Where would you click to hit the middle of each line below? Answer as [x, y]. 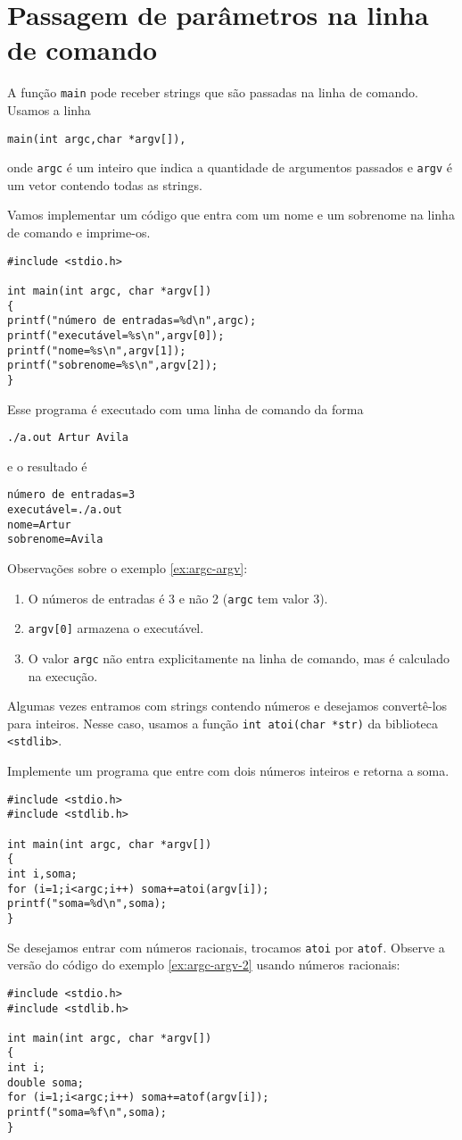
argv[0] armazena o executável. [116, 628]
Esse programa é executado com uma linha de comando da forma [186, 408]
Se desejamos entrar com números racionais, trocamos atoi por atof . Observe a [226, 947]
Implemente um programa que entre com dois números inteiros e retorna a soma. [228, 771]
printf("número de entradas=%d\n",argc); [132, 321]
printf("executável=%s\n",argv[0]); [116, 335]
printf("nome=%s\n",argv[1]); [97, 350]
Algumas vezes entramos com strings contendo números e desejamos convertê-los [227, 706]
